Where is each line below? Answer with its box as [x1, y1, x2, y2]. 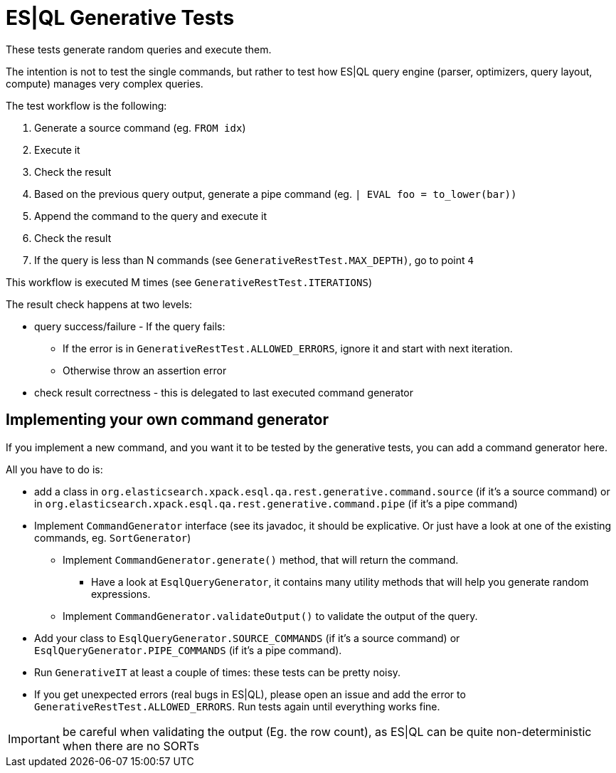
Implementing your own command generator [6, 411, 329, 429]
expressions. [91, 587, 151, 600]
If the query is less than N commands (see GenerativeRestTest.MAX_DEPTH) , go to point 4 [34, 253, 474, 266]
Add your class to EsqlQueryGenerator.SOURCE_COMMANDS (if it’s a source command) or [34, 631, 460, 644]
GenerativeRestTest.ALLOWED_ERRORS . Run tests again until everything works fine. [34, 700, 440, 712]
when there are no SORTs [62, 738, 199, 753]
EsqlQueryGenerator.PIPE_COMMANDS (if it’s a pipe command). [34, 643, 342, 656]
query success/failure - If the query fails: [34, 320, 225, 332]
